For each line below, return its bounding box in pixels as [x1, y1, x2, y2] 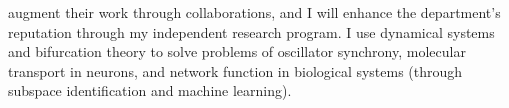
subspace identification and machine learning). [8, 80, 292, 101]
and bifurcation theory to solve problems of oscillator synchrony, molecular [8, 41, 466, 62]
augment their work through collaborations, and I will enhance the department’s [8, 2, 501, 22]
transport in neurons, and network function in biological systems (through [8, 60, 463, 81]
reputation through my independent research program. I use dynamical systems [8, 21, 495, 42]
